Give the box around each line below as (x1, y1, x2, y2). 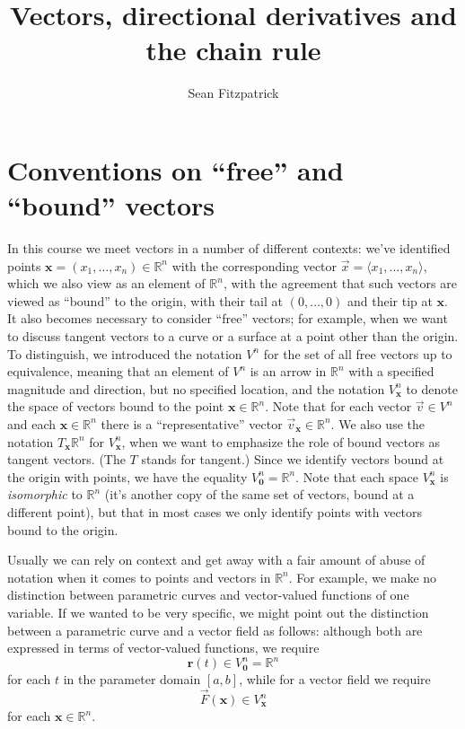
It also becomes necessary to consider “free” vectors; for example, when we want (7, 309, 448, 328)
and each (7, 414, 57, 433)
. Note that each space (295, 467, 419, 486)
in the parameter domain (63, 670, 201, 689)
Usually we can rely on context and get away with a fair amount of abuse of (7, 550, 426, 569)
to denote (406, 379, 458, 398)
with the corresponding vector (171, 256, 338, 275)
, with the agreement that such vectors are (223, 274, 457, 293)
